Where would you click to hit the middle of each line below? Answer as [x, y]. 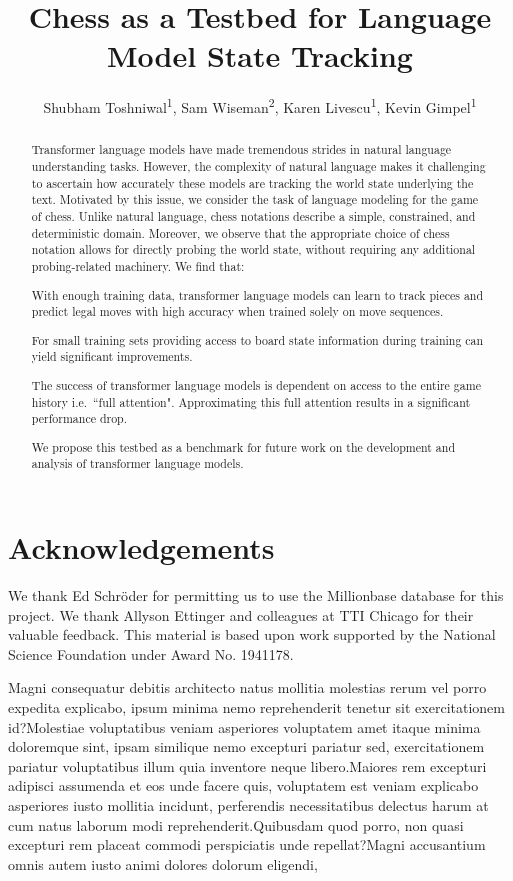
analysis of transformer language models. [137, 463]
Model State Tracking [260, 55]
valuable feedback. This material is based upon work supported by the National [252, 634]
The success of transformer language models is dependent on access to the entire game [256, 384]
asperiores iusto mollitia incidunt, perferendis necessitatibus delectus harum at [248, 804]
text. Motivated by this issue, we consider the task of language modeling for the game [255, 199]
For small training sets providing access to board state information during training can [257, 339]
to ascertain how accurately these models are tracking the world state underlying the [252, 182]
